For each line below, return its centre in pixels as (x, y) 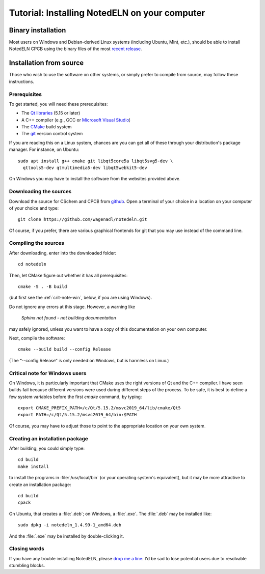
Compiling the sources (37, 243)
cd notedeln (32, 264)
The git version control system (52, 134)
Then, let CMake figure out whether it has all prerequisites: (68, 275)
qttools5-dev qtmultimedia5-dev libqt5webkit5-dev (85, 168)
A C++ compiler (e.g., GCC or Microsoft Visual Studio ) (76, 120)
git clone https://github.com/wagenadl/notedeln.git (82, 219)
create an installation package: (40, 485)
